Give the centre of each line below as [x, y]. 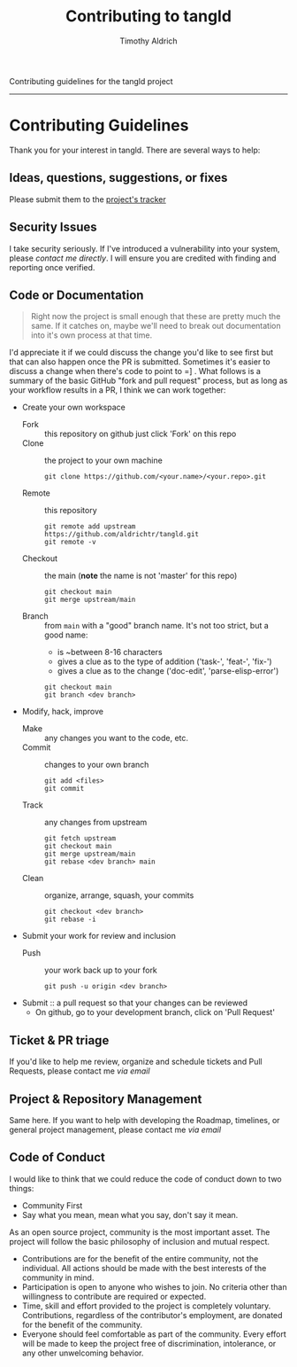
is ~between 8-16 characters [110, 652]
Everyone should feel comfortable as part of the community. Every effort [154, 1334]
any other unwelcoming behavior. [83, 1353]
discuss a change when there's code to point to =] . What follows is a [135, 371]
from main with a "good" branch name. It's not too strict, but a [156, 626]
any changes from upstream [95, 823]
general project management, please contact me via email [115, 1129]
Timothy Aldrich [148, 41]
